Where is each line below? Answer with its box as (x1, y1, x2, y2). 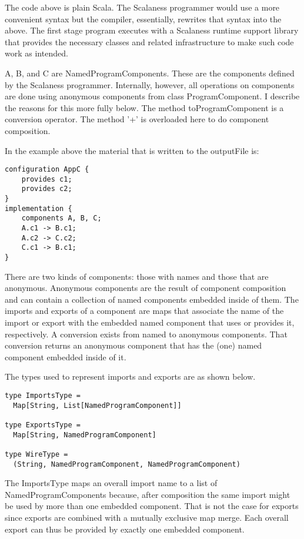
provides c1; (21, 175, 72, 183)
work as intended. (5, 47, 68, 59)
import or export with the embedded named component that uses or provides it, (5, 316, 295, 329)
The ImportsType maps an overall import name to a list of (5, 477, 218, 489)
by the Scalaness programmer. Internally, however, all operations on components (5, 78, 295, 91)
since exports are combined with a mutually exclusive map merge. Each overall (5, 511, 289, 524)
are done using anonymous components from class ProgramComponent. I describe (5, 90, 300, 102)
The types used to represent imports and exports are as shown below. (5, 370, 256, 383)
